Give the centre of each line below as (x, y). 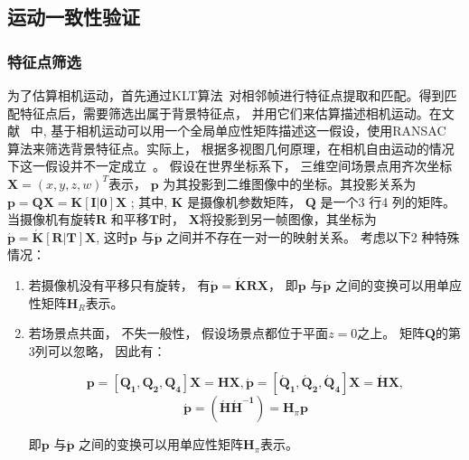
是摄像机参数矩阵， (244, 201)
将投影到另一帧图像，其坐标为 (288, 219)
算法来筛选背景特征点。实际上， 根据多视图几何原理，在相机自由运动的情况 (231, 148)
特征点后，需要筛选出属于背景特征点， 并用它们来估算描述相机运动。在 (230, 113)
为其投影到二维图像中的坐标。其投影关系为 (290, 183)
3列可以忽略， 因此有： (97, 350)
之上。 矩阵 (391, 333)
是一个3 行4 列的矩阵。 (388, 201)
